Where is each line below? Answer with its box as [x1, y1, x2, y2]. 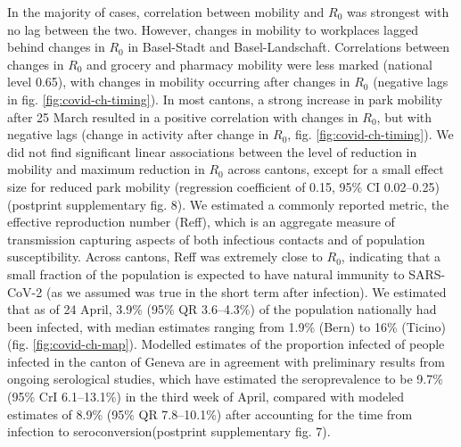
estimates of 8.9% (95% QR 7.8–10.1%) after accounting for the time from [7, 404, 413, 423]
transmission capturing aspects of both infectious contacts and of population [7, 229, 425, 248]
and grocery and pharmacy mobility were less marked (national [86, 54, 432, 73]
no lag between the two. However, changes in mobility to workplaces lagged [7, 20, 419, 38]
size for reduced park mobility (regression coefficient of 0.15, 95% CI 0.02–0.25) [7, 177, 440, 195]
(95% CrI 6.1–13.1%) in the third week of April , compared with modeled [7, 387, 405, 406]
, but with [376, 107, 432, 126]
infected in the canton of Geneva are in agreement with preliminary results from [7, 352, 445, 370]
